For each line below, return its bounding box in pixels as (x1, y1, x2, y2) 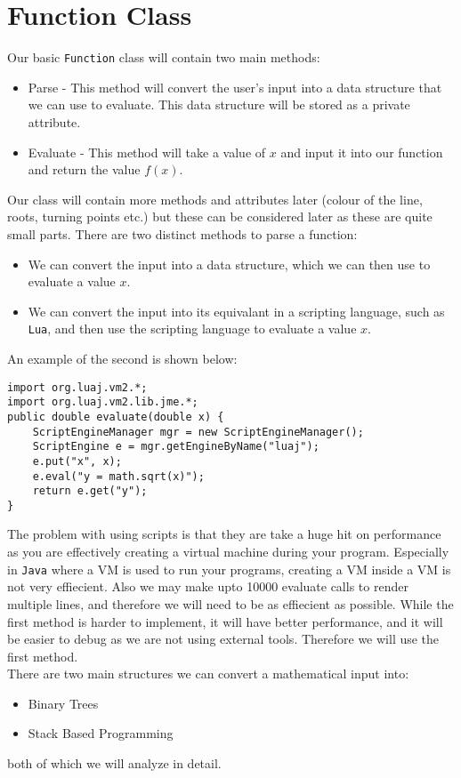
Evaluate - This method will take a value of (28, 142, 266, 161)
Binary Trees (28, 694, 99, 712)
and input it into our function (280, 142, 443, 161)
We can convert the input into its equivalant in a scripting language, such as (28, 301, 445, 320)
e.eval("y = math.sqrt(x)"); (32, 469, 205, 483)
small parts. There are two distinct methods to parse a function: (7, 224, 358, 243)
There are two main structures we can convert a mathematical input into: (7, 664, 409, 683)
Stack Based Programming (28, 724, 174, 742)
